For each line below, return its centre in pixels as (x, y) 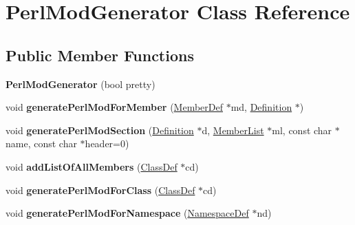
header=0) (107, 143)
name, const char (41, 143)
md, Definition (261, 107)
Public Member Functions (100, 55)
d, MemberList (233, 130)
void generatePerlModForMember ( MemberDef (114, 107)
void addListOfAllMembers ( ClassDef (92, 166)
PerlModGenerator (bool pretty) (80, 84)
